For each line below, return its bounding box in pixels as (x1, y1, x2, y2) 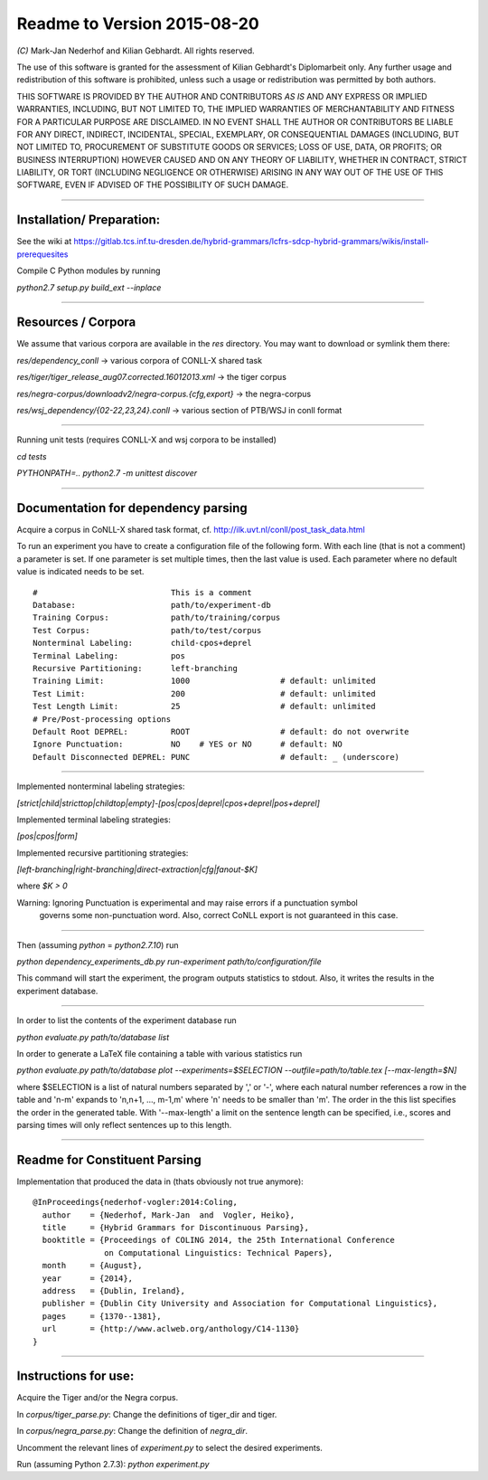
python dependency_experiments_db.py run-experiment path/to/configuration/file (16, 956, 323, 967)
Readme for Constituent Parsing (16, 1152, 202, 1167)
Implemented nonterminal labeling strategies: (16, 781, 185, 792)
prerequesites (16, 249, 69, 260)
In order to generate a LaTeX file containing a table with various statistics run (16, 1048, 303, 1058)
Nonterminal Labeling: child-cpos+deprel (33, 638, 252, 649)
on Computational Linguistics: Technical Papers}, (104, 1248, 333, 1257)
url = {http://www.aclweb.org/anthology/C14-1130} (42, 1323, 300, 1334)
